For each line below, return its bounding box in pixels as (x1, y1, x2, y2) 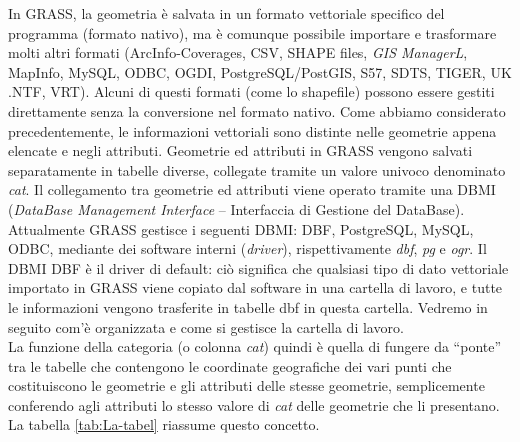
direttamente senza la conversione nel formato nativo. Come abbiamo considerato (8, 100, 506, 121)
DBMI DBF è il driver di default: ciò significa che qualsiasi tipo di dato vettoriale (8, 257, 509, 278)
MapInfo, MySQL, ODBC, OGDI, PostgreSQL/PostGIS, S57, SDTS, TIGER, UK (8, 61, 512, 82)
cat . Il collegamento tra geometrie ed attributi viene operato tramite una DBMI (8, 179, 496, 200)
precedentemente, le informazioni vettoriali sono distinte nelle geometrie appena (8, 120, 497, 141)
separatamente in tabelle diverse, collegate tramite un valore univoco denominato (8, 159, 506, 180)
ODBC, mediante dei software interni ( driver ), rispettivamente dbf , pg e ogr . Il (8, 238, 487, 259)
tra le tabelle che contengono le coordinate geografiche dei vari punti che (8, 355, 452, 376)
